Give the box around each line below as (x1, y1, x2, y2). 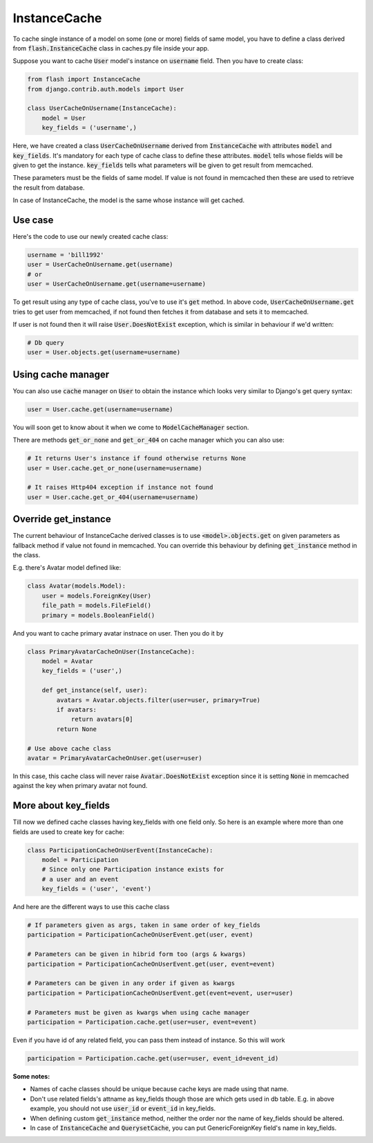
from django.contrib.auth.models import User (27, 85, 184, 93)
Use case (12, 215, 54, 226)
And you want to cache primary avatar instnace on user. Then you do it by (12, 629, 224, 637)
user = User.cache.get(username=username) (27, 405, 173, 413)
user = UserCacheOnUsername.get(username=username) (27, 280, 207, 288)
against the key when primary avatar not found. (12, 782, 148, 790)
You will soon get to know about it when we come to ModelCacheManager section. (12, 423, 249, 431)
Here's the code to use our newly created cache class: (12, 233, 169, 241)
